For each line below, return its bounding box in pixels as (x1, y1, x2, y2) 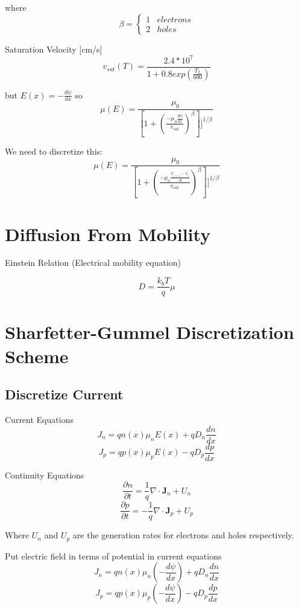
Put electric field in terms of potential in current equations (5, 549, 222, 562)
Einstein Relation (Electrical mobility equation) (5, 256, 181, 269)
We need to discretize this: (5, 145, 102, 158)
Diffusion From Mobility (5, 221, 211, 246)
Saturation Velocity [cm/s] (5, 42, 102, 55)
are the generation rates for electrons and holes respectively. (72, 529, 294, 541)
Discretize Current (5, 385, 124, 404)
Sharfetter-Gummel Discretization (5, 320, 294, 344)
